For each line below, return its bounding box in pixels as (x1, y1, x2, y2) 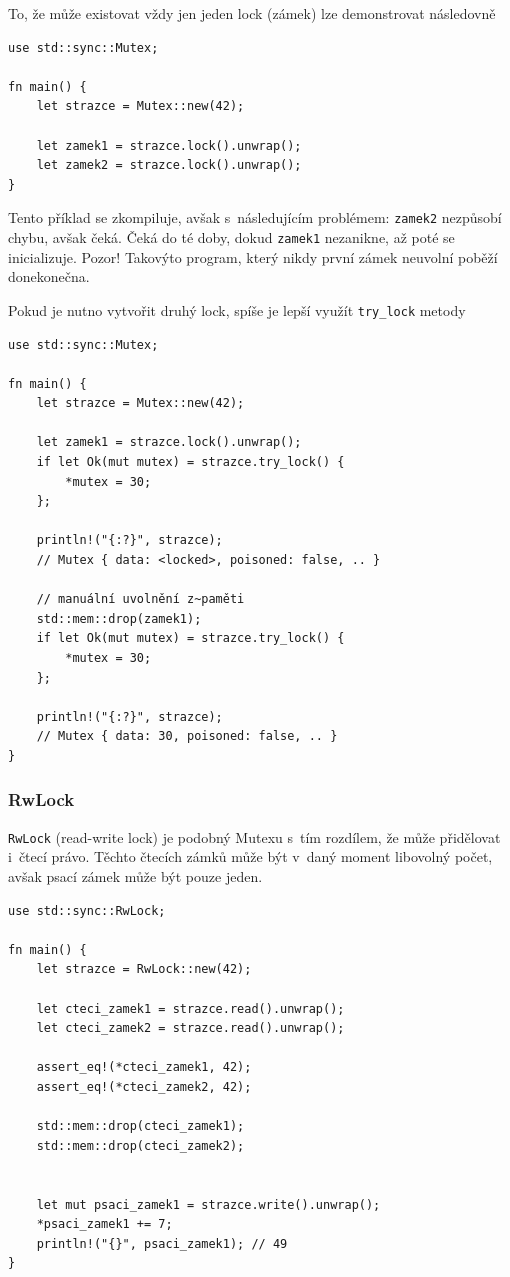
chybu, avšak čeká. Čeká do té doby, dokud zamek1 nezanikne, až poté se (8, 227, 455, 247)
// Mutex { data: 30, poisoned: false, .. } (36, 729, 338, 744)
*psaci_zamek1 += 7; (36, 1217, 173, 1232)
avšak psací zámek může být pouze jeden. (8, 866, 263, 887)
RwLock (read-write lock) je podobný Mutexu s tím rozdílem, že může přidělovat (8, 826, 501, 847)
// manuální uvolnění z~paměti (36, 592, 245, 607)
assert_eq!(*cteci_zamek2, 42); (36, 1079, 252, 1094)
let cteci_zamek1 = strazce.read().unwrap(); (36, 1001, 345, 1016)
